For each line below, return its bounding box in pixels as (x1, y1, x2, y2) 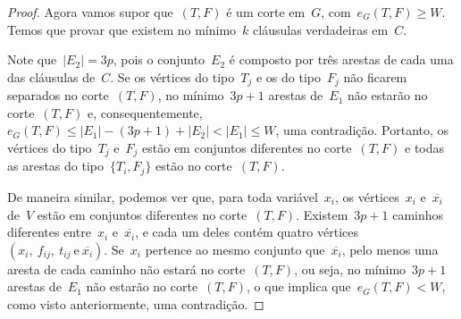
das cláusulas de (7, 67, 96, 86)
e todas (405, 139, 445, 157)
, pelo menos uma (341, 239, 439, 258)
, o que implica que (247, 277, 351, 296)
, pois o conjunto (113, 50, 205, 69)
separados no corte (7, 86, 109, 105)
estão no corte (155, 156, 232, 175)
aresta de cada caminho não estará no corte (7, 259, 246, 278)
